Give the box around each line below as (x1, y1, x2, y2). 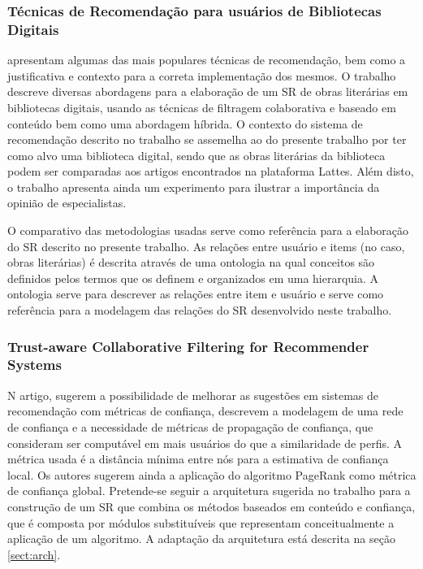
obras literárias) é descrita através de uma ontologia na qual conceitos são (7, 254, 375, 271)
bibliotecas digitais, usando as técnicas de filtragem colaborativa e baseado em (7, 98, 396, 115)
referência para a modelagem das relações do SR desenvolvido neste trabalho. (7, 302, 392, 319)
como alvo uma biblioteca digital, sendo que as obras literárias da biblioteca (7, 146, 386, 163)
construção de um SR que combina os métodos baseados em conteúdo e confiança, (7, 497, 416, 515)
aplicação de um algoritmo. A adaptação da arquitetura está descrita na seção (7, 530, 395, 547)
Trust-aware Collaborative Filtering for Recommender (7, 336, 369, 356)
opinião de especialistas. (7, 194, 127, 211)
